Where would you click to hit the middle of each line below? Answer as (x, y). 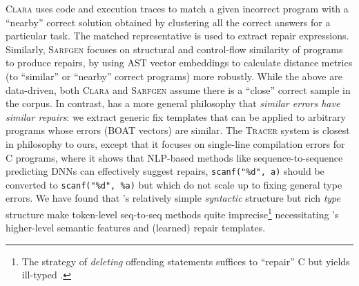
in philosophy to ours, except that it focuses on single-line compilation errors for (175, 143)
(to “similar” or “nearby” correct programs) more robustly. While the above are (174, 76)
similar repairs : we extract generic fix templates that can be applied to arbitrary (176, 116)
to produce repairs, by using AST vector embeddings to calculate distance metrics (179, 63)
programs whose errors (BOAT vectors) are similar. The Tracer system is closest (178, 130)
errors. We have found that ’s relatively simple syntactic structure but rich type (173, 198)
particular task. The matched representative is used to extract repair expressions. (177, 36)
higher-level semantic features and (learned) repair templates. (136, 228)
